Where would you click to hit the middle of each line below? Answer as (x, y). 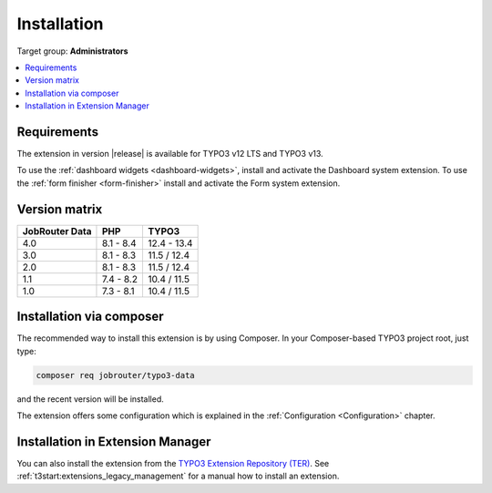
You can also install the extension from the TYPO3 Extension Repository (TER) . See (173, 463)
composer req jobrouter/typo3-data (115, 375)
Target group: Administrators (72, 51)
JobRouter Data (57, 231)
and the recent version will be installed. (90, 399)
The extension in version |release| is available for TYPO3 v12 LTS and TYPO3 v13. (170, 154)
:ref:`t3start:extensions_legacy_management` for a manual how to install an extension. (178, 476)
